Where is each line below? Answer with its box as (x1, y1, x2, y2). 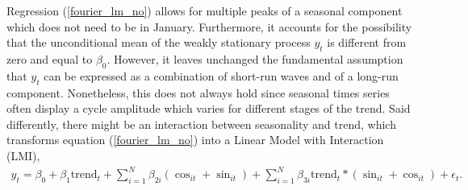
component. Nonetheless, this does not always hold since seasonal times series (6, 84, 390, 101)
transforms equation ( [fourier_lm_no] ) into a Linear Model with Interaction (6, 131, 384, 148)
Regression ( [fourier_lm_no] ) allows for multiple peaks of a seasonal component (6, 2, 403, 19)
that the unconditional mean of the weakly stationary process (6, 34, 311, 51)
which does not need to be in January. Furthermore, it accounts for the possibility (6, 18, 412, 35)
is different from (327, 34, 407, 51)
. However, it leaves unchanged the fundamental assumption (107, 50, 403, 67)
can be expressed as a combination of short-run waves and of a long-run (44, 67, 399, 84)
